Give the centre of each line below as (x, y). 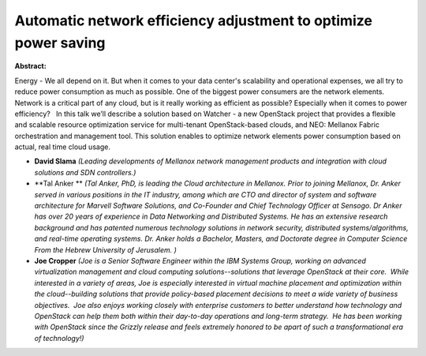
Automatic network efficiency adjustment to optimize (193, 21)
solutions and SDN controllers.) (85, 172)
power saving (60, 43)
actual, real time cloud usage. (62, 147)
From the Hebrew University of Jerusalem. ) (106, 249)
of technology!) (59, 338)
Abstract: (30, 66)
